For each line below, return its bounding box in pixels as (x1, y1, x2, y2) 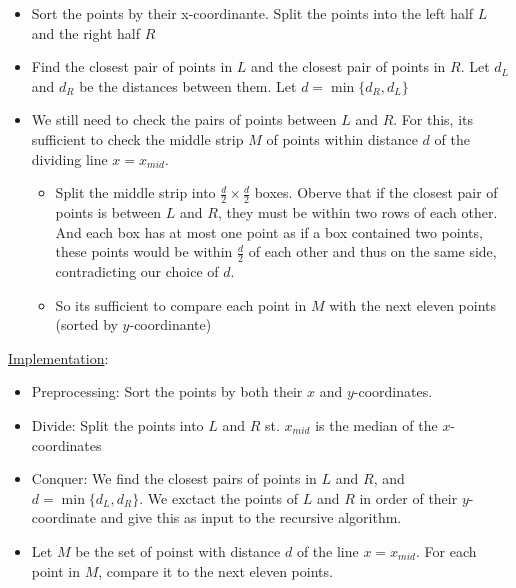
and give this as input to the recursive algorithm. (100, 507, 402, 528)
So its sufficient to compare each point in (55, 294, 307, 315)
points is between (55, 201, 162, 222)
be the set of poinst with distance (75, 540, 281, 561)
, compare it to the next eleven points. (98, 560, 333, 581)
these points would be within (55, 241, 233, 262)
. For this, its (393, 109, 474, 130)
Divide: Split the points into (31, 414, 204, 435)
